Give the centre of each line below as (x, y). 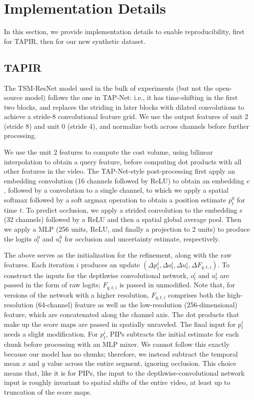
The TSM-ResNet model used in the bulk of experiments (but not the (109, 88)
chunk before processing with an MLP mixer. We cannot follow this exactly (117, 344)
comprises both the (196, 294)
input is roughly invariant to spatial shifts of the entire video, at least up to (117, 382)
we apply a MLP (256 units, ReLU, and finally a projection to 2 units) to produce (127, 229)
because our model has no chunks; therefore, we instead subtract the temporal (121, 353)
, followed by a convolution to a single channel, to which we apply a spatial (116, 190)
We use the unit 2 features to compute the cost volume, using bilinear (108, 152)
